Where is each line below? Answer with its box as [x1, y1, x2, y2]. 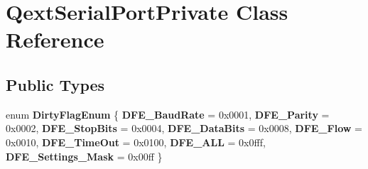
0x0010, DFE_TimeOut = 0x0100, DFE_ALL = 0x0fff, [6, 134, 266, 149]
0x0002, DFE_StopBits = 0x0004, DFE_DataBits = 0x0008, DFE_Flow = [6, 121, 362, 136]
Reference [6, 25, 104, 54]
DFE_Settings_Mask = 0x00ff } [6, 148, 163, 163]
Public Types [6, 73, 105, 95]
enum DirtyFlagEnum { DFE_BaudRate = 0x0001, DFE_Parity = [6, 107, 330, 121]
